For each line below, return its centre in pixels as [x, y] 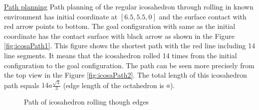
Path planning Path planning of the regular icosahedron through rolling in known [129, 6]
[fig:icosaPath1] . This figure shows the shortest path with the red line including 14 [130, 46]
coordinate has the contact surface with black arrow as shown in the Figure [119, 36]
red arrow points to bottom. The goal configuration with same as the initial [120, 26]
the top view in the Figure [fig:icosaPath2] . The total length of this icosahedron [126, 75]
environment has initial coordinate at [61, 16]
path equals [22, 85]
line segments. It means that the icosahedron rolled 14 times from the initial [121, 55]
